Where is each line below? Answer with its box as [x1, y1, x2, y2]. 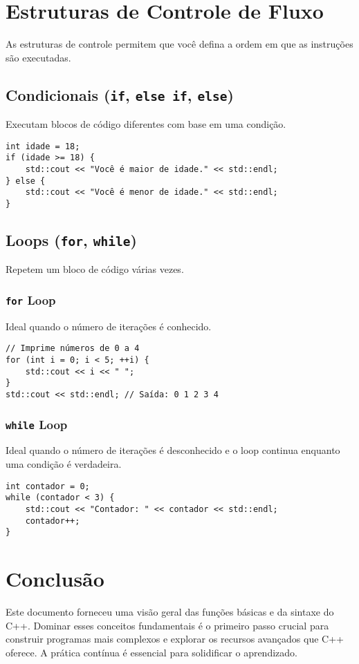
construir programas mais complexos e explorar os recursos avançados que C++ [6, 632, 344, 646]
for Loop [6, 291, 56, 308]
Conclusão [6, 565, 104, 593]
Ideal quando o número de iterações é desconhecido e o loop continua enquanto [6, 443, 340, 457]
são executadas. [6, 50, 71, 64]
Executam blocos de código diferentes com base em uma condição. [6, 117, 286, 131]
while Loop [6, 415, 68, 433]
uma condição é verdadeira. [6, 457, 122, 471]
